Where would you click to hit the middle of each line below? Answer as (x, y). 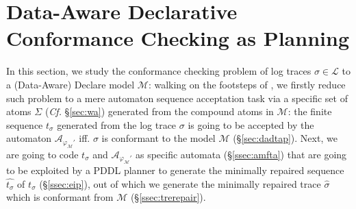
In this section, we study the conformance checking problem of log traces (159, 71)
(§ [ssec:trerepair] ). (168, 197)
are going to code (42, 154)
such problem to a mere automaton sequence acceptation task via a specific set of (177, 98)
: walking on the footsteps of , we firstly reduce (247, 84)
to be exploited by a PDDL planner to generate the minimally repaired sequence (175, 170)
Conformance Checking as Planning (178, 38)
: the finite (310, 111)
